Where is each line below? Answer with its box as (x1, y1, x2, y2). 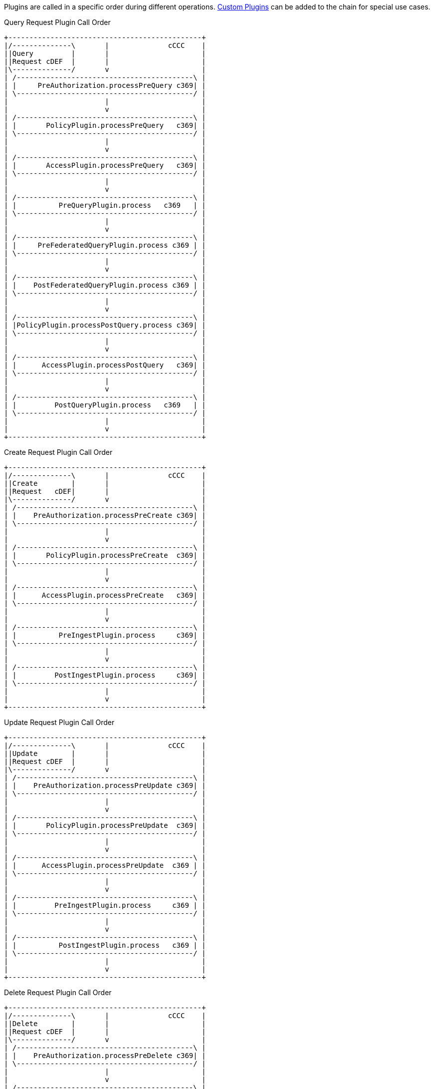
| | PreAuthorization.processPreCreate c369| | (4, 511, 206, 519)
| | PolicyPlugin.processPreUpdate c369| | (4, 821, 206, 829)
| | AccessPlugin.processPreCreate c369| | (4, 591, 206, 599)
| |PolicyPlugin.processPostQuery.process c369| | (4, 321, 206, 329)
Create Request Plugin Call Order (4, 448, 113, 456)
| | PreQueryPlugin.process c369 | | (4, 201, 206, 209)
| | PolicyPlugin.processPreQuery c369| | (4, 121, 206, 129)
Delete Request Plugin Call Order (4, 988, 112, 997)
